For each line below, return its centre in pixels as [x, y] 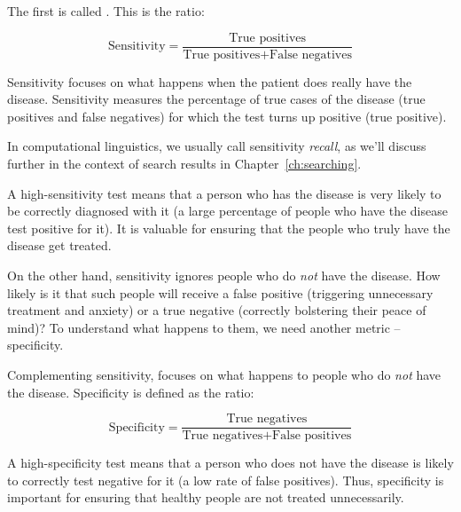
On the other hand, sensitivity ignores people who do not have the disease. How [224, 275]
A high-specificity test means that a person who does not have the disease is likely [230, 463]
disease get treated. [59, 245]
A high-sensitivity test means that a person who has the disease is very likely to [224, 193]
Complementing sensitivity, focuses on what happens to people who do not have [224, 374]
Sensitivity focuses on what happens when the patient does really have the [210, 81]
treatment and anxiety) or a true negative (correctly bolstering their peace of [217, 310]
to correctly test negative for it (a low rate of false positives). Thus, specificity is [226, 480]
